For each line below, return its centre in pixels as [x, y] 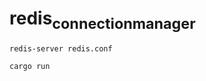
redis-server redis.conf [61, 48]
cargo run [30, 66]
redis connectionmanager [102, 20]
